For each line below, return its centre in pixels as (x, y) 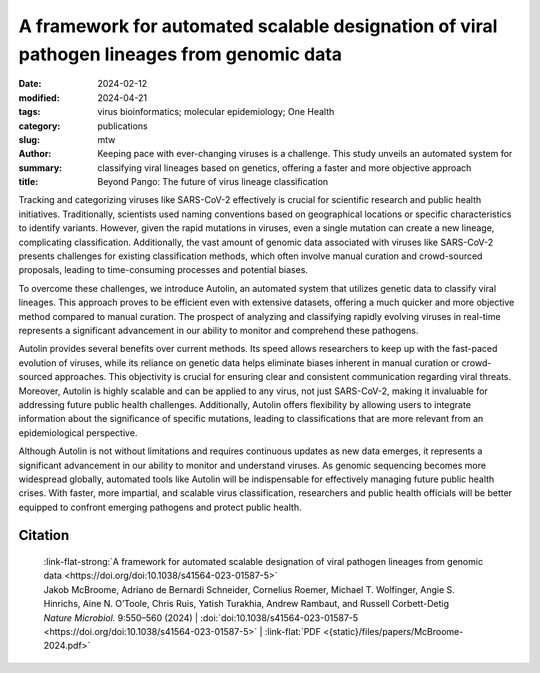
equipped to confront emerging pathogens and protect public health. (160, 507)
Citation (44, 535)
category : (39, 126)
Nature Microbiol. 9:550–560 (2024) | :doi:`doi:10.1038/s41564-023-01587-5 (201, 617)
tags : (29, 112)
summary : (40, 167)
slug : (29, 139)
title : (28, 182)
